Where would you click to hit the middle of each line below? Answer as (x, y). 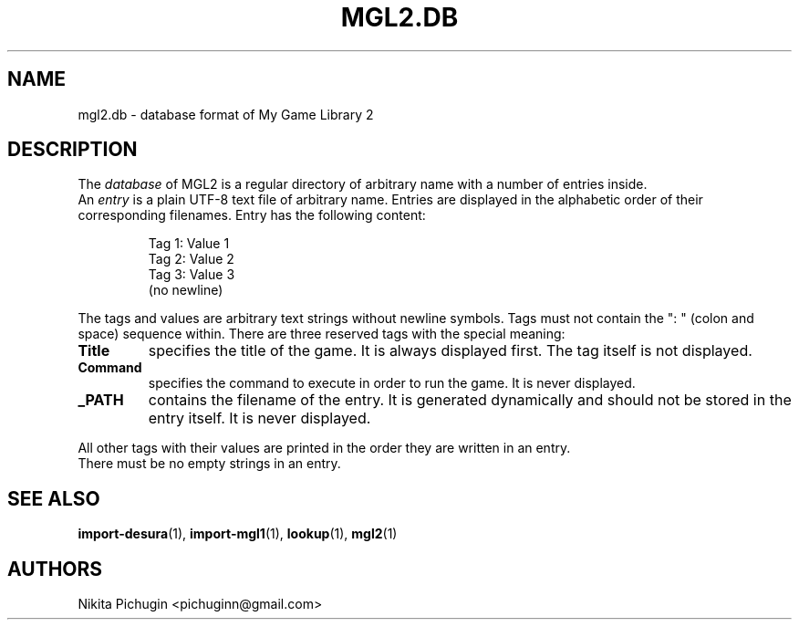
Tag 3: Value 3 (192, 275)
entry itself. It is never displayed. (259, 418)
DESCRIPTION (73, 150)
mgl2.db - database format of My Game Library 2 (226, 114)
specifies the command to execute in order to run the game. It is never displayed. (392, 383)
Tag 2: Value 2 (191, 259)
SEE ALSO (54, 498)
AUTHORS (55, 569)
